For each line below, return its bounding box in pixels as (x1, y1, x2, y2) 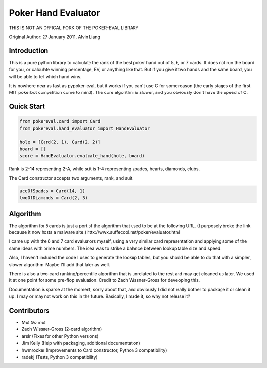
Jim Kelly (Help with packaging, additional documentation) (21, 340, 140, 346)
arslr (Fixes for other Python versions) (21, 333, 99, 339)
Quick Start (9, 102, 45, 111)
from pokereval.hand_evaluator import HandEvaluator (19, 125, 150, 131)
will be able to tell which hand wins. (9, 73, 82, 79)
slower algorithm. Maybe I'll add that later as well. (9, 261, 110, 267)
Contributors (9, 306, 50, 315)
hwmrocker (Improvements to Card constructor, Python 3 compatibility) (21, 347, 167, 353)
